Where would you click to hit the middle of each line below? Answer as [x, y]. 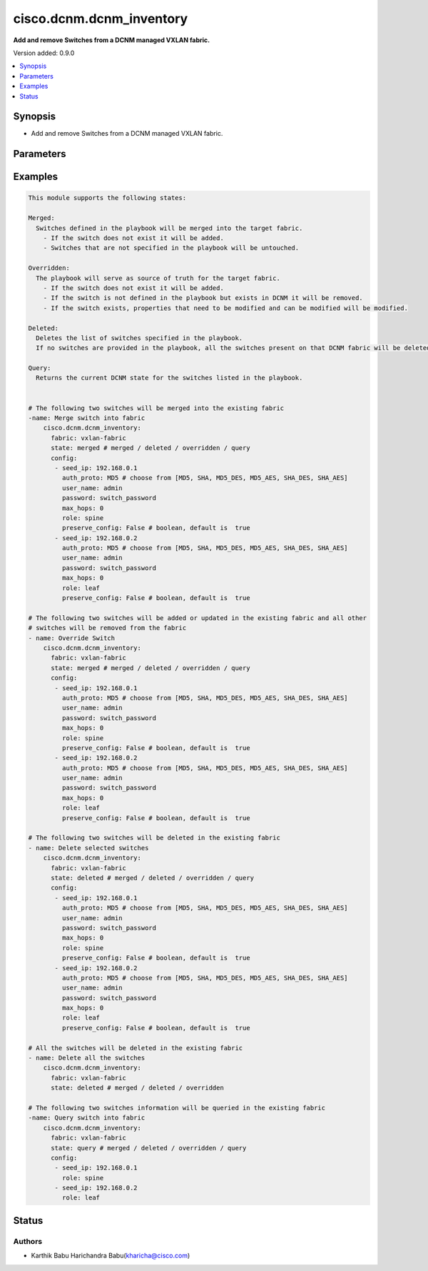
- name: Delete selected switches [88, 848]
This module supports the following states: [107, 198]
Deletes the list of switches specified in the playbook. [139, 338]
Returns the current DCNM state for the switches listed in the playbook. [169, 378]
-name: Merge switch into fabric [87, 418]
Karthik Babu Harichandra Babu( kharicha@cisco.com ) [111, 1256]
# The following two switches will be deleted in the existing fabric [154, 838]
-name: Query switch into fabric [87, 1118]
